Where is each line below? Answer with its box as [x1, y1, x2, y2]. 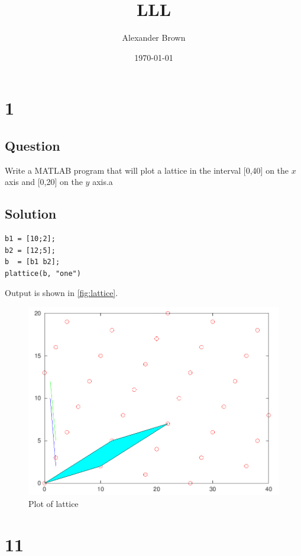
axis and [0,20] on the [5, 175, 83, 188]
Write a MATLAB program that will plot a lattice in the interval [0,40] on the [5, 164, 289, 176]
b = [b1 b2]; [5, 258, 60, 266]
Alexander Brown [122, 31, 186, 44]
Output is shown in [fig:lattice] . [5, 287, 118, 299]
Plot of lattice [28, 498, 79, 510]
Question [5, 136, 60, 154]
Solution [5, 204, 57, 223]
